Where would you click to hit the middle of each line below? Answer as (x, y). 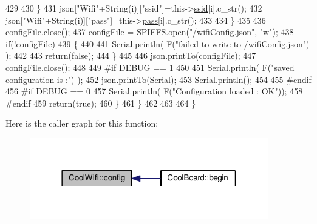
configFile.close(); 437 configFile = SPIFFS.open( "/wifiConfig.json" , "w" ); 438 (150, 32)
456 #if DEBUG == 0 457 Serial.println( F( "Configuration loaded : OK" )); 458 (154, 91)
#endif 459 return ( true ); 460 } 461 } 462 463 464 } (101, 103)
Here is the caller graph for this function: (82, 123)
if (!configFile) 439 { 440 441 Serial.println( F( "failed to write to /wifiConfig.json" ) (158, 43)
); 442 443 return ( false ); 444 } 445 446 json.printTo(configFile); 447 (131, 55)
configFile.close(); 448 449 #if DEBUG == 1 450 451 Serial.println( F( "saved (150, 67)
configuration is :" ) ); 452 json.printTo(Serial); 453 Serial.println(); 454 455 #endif (158, 79)
